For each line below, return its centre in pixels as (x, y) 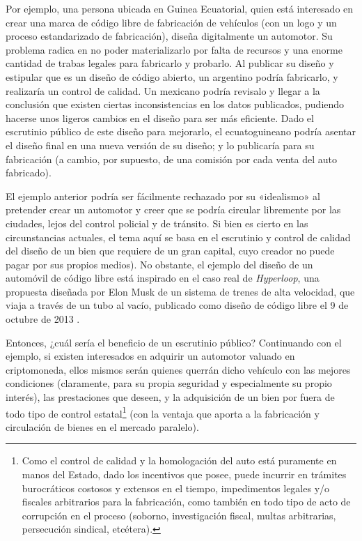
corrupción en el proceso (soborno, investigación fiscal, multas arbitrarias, (179, 515)
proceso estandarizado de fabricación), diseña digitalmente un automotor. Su (169, 36)
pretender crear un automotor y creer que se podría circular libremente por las (173, 209)
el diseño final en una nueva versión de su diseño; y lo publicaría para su (160, 145)
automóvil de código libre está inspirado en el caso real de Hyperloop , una (163, 278)
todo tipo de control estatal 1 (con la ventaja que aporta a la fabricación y (163, 412)
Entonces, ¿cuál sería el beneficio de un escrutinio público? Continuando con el (174, 342)
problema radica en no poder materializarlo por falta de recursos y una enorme (174, 49)
